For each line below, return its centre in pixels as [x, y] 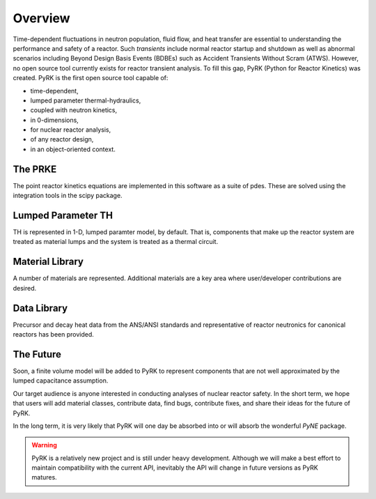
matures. [44, 477]
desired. [25, 288]
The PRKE [35, 169]
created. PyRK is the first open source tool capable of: [91, 78]
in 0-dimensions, [55, 120]
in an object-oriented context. [73, 149]
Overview [41, 18]
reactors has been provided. [53, 335]
